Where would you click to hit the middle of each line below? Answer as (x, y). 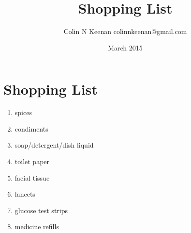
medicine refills (37, 226)
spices (23, 112)
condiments (31, 128)
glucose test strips (41, 210)
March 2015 (125, 47)
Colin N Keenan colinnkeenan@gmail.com (125, 31)
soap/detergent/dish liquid (54, 145)
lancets (25, 194)
